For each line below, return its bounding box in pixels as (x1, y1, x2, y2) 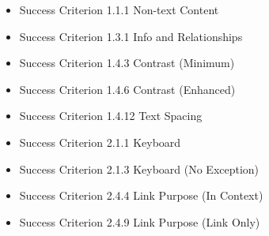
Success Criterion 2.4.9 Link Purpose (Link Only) (19, 213, 260, 230)
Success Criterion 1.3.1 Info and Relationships (19, 28, 243, 44)
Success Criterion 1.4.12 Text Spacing (19, 107, 203, 124)
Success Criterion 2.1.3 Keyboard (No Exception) (19, 160, 260, 177)
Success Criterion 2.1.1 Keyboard (19, 133, 181, 150)
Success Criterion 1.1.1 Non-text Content (19, 2, 219, 17)
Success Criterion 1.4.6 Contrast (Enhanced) (19, 81, 236, 97)
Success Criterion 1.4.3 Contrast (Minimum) (19, 54, 235, 71)
